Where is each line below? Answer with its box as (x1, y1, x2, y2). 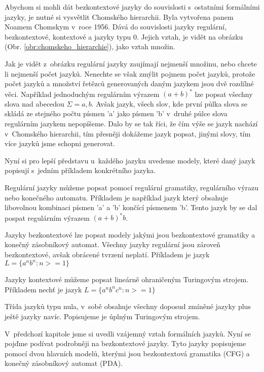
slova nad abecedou (5, 98, 64, 109)
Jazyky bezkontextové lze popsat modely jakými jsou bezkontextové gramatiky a (5, 229, 255, 240)
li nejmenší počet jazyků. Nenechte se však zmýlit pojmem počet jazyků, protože (5, 68, 255, 79)
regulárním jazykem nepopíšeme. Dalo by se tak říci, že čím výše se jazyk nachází (5, 118, 258, 129)
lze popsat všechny (195, 88, 253, 99)
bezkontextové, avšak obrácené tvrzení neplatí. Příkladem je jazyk (5, 249, 210, 260)
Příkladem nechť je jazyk (5, 284, 82, 294)
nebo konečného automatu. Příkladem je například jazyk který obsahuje (5, 192, 229, 202)
